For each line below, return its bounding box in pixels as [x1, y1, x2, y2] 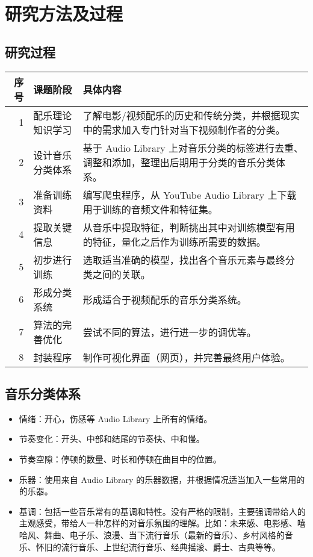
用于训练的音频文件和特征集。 [82, 202, 218, 216]
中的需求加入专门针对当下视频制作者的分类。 [82, 122, 285, 137]
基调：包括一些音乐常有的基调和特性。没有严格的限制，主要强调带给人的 [19, 505, 306, 517]
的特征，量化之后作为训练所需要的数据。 [82, 234, 266, 249]
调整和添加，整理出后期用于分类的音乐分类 [82, 155, 276, 169]
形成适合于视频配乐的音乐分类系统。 [82, 292, 247, 307]
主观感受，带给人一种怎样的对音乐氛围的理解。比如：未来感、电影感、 [19, 517, 297, 529]
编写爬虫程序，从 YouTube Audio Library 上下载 [82, 187, 297, 202]
